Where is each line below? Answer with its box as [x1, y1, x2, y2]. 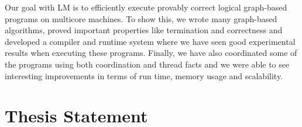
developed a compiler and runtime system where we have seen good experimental [5, 35, 296, 47]
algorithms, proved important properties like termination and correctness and [5, 24, 283, 36]
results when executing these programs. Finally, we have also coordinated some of [5, 47, 297, 59]
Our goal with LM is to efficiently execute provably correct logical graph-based [5, 1, 287, 13]
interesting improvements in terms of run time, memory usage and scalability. [5, 69, 283, 82]
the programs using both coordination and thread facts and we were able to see [5, 58, 290, 70]
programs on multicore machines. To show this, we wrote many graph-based [5, 12, 277, 24]
